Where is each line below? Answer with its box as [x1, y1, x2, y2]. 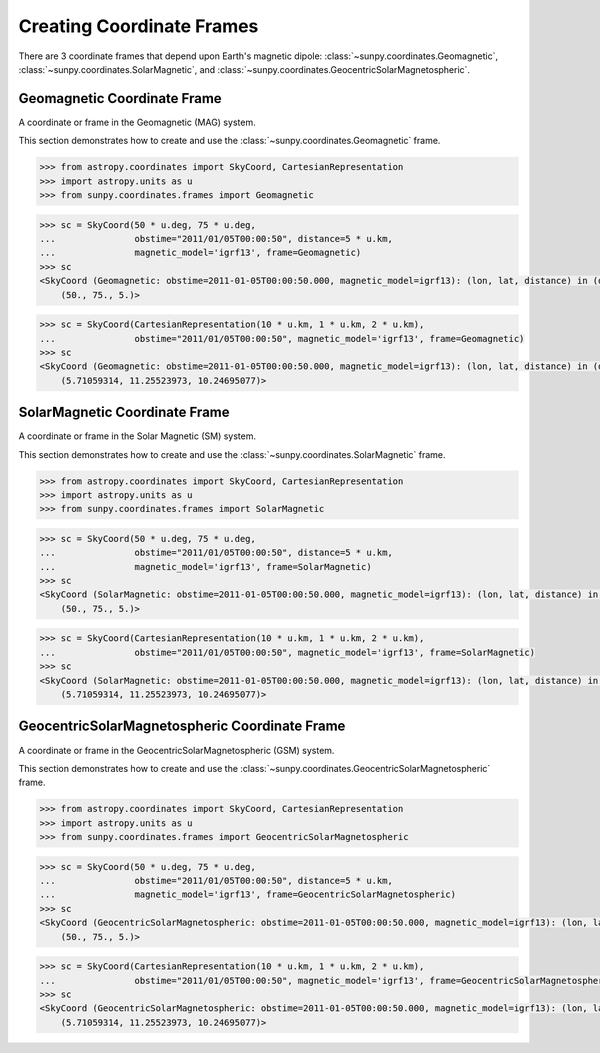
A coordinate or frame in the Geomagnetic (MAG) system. [18, 116, 256, 128]
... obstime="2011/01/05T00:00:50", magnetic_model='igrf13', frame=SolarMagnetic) [39, 646, 535, 658]
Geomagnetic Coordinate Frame [18, 90, 222, 107]
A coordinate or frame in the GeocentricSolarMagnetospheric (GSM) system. [18, 744, 335, 756]
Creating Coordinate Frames [18, 15, 259, 37]
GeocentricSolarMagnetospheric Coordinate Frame [18, 718, 346, 735]
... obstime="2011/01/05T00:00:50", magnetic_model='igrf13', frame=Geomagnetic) [39, 333, 525, 344]
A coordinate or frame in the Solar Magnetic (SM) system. [18, 430, 257, 442]
